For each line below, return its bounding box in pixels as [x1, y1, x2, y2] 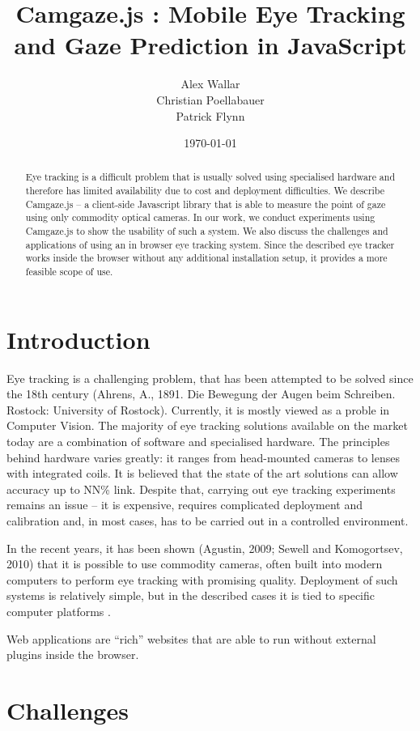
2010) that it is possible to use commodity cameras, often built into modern [6, 555, 383, 572]
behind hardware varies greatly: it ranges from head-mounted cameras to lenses [6, 448, 400, 465]
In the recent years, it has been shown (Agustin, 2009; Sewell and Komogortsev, [6, 539, 403, 556]
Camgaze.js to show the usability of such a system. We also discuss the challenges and [25, 224, 388, 238]
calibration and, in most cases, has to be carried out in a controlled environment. [6, 512, 409, 529]
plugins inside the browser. [6, 646, 139, 663]
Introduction [6, 322, 151, 355]
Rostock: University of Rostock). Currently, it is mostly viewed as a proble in [6, 401, 390, 418]
